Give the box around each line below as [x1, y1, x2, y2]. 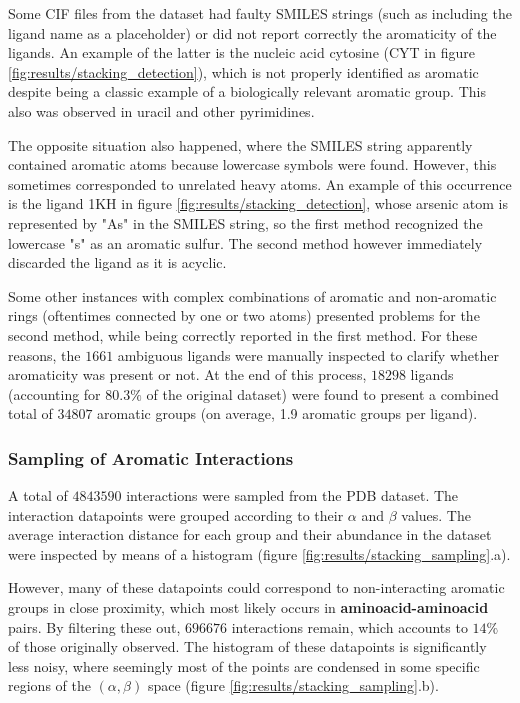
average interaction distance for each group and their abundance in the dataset [8, 524, 492, 545]
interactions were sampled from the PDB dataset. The [126, 485, 459, 506]
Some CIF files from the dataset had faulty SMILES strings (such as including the [8, 3, 512, 23]
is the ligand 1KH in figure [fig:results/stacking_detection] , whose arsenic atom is [8, 193, 508, 214]
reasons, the [8, 344, 81, 365]
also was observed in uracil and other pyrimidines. [8, 100, 315, 121]
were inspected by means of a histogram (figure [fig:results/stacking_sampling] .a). [8, 543, 511, 564]
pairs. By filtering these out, [8, 616, 181, 637]
